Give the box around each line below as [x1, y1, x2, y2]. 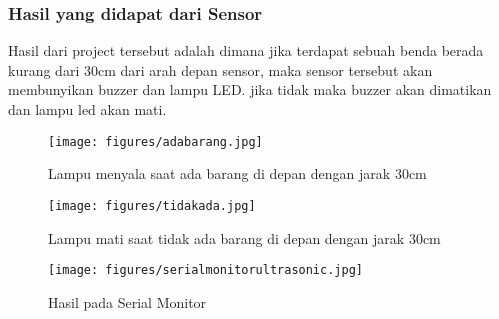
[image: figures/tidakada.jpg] [48, 198, 256, 213]
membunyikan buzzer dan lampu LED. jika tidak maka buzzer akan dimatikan [8, 79, 492, 100]
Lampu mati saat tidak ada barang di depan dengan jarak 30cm [48, 227, 441, 248]
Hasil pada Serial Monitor [48, 291, 207, 312]
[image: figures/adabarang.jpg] [48, 134, 263, 149]
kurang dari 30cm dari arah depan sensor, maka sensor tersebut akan [8, 59, 433, 80]
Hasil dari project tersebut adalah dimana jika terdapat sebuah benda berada [8, 40, 484, 61]
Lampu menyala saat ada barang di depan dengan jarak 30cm [48, 163, 427, 184]
